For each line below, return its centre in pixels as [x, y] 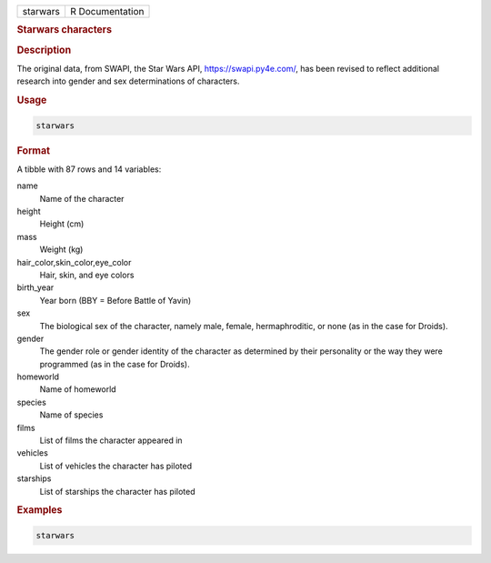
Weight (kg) [61, 249]
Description [44, 50]
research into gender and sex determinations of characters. [128, 81]
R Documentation [107, 11]
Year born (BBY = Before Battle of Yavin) [115, 300]
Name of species [71, 415]
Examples [40, 510]
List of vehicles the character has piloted [116, 466]
